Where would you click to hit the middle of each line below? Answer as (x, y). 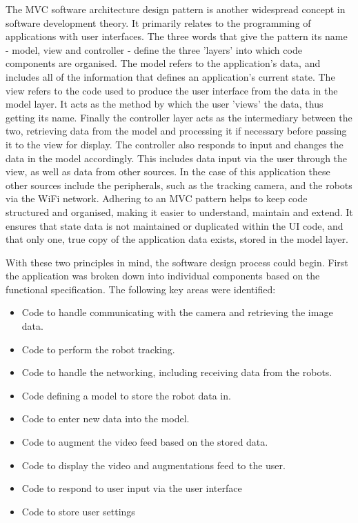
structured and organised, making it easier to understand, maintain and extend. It (179, 211)
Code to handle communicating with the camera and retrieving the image (177, 312)
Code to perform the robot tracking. (98, 349)
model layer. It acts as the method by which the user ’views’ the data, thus (165, 104)
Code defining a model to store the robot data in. (126, 395)
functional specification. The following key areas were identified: (141, 289)
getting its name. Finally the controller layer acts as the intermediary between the (179, 117)
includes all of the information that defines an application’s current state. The (170, 76)
